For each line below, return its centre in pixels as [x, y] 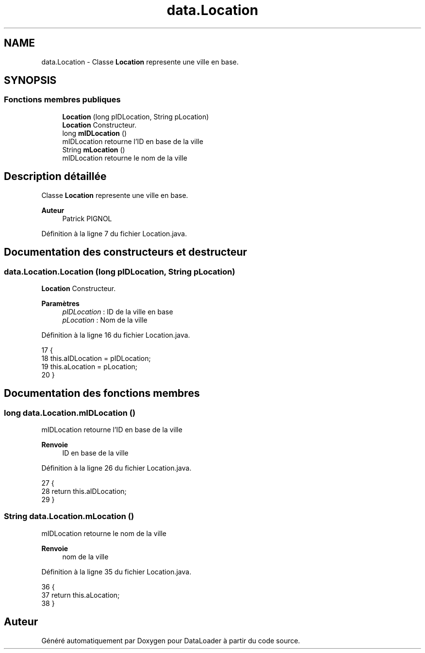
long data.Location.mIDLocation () [70, 413]
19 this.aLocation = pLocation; [90, 366]
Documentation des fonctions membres [102, 393]
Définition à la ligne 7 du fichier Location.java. [114, 233]
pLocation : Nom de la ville [105, 320]
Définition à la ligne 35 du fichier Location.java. [116, 571]
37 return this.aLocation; [81, 595]
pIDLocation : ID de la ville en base [118, 311]
